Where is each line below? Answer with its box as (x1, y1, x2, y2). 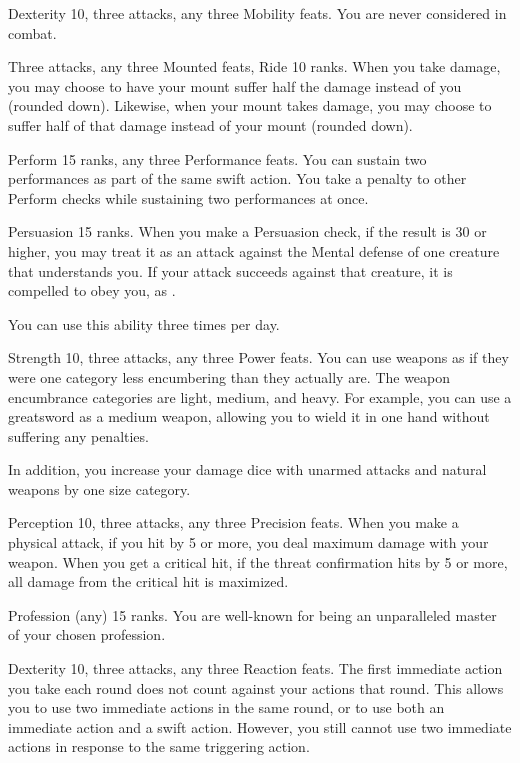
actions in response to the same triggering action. (8, 736, 310, 757)
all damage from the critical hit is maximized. (8, 571, 289, 592)
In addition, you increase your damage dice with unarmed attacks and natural (8, 459, 487, 480)
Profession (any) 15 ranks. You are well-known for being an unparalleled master (8, 604, 497, 625)
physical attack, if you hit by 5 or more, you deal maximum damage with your (8, 532, 489, 553)
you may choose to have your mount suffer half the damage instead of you (8, 75, 462, 96)
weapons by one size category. (8, 478, 191, 499)
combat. (8, 22, 57, 43)
